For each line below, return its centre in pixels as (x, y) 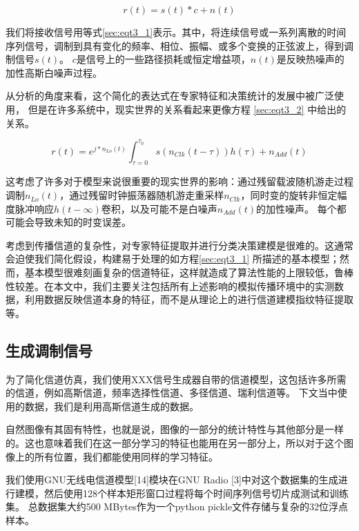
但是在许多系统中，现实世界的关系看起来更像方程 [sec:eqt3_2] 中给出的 (187, 109)
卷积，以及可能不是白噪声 (159, 208)
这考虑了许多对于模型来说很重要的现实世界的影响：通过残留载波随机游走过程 (179, 181)
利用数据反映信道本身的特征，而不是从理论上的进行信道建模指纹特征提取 (189, 299)
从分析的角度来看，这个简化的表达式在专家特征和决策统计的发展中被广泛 (170, 96)
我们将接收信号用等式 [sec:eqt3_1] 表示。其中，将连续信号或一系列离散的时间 (176, 32)
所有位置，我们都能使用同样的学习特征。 (126, 456)
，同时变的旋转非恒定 (289, 195)
